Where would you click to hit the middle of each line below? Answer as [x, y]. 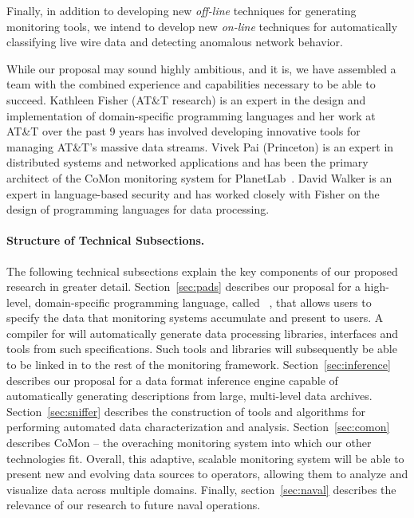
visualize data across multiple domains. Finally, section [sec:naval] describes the [201, 489]
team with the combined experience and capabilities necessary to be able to [191, 84]
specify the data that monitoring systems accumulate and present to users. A [195, 318]
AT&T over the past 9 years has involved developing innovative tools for [183, 131]
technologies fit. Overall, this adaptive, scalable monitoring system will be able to [205, 458]
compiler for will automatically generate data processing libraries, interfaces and [202, 333]
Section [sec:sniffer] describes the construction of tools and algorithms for [186, 411]
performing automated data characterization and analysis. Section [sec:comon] [198, 427]
